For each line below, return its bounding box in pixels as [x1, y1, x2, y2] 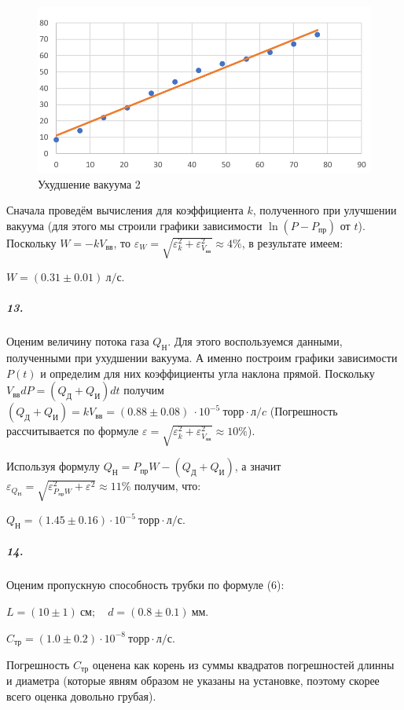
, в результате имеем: [241, 235, 343, 251]
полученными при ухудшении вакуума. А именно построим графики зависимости [6, 349, 398, 365]
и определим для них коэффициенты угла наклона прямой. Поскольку [40, 364, 375, 381]
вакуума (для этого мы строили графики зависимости [6, 218, 263, 234]
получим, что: [134, 478, 201, 494]
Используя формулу [6, 458, 101, 474]
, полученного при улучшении [252, 202, 397, 218]
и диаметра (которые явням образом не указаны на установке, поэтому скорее [6, 672, 380, 689]
